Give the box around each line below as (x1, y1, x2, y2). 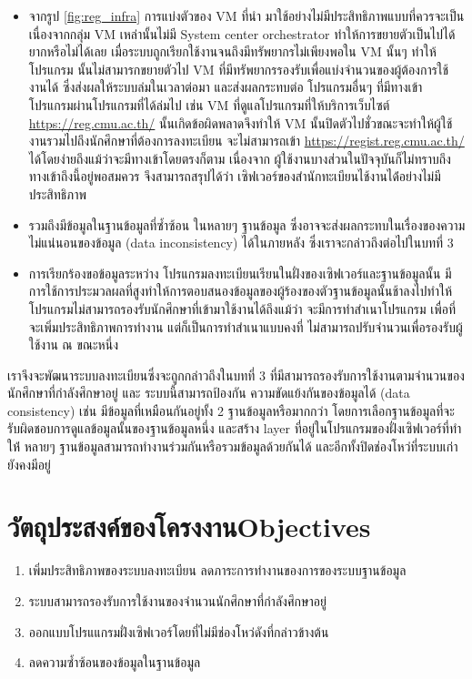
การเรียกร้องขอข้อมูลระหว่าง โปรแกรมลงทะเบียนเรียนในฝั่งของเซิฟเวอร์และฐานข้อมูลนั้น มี (28, 263, 452, 282)
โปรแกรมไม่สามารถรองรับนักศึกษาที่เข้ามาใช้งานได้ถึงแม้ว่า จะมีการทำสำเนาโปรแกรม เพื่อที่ (28, 299, 457, 318)
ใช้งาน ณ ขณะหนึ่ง (28, 335, 118, 354)
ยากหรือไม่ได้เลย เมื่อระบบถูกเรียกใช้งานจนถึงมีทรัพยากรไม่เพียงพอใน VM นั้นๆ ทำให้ (28, 42, 437, 61)
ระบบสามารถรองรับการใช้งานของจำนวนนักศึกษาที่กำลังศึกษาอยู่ (28, 591, 326, 610)
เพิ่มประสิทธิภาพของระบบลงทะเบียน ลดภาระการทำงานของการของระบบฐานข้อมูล (28, 561, 407, 580)
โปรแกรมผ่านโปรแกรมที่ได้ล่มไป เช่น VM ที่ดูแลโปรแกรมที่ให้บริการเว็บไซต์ (28, 95, 390, 114)
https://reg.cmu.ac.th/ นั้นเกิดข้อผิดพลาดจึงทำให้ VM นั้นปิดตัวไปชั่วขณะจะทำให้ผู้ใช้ (28, 113, 453, 132)
